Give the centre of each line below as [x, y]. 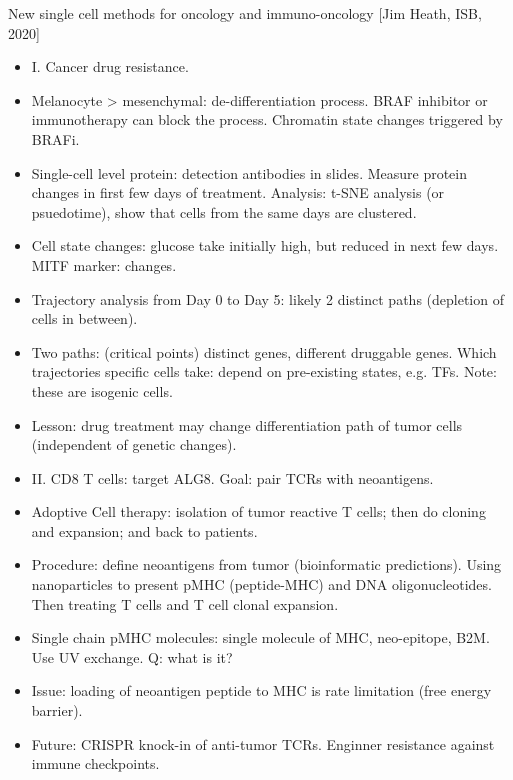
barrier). [57, 710]
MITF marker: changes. [104, 264]
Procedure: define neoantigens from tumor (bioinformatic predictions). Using [266, 564]
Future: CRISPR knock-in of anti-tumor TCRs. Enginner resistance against [263, 743]
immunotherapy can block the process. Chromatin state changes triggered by [267, 119]
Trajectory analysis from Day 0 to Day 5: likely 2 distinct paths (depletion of [267, 298]
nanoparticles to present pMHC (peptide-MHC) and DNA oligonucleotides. [261, 584]
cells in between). [84, 318]
